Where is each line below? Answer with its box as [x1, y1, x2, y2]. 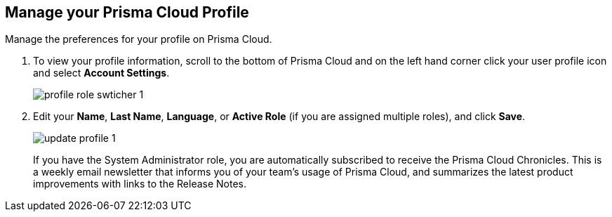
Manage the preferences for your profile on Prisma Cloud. [5, 33, 272, 46]
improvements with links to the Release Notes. [33, 178, 247, 190]
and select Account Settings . [33, 67, 170, 79]
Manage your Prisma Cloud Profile [5, 4, 249, 21]
